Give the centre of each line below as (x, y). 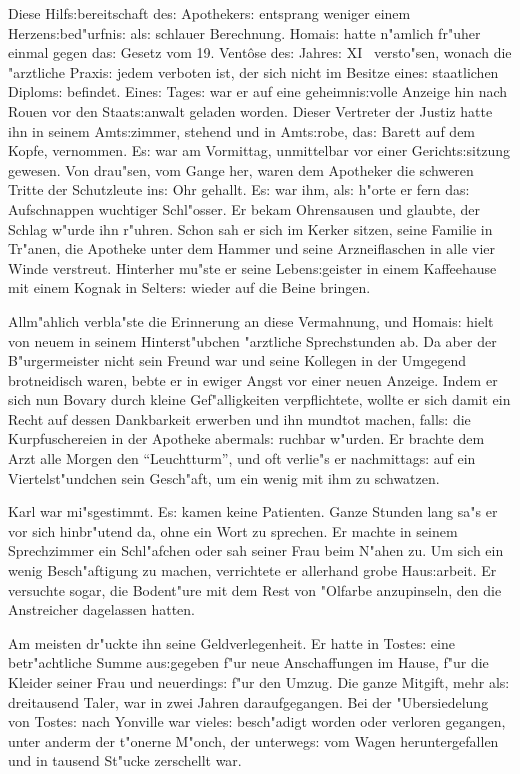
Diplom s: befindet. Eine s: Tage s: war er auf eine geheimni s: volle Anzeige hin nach (258, 91)
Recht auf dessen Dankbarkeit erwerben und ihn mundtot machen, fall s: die (239, 418)
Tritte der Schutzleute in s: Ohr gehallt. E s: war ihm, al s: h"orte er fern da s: (239, 189)
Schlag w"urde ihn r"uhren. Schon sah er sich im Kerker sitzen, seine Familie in (250, 228)
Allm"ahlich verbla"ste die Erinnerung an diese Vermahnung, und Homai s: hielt (251, 320)
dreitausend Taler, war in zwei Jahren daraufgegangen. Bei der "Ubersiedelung (248, 701)
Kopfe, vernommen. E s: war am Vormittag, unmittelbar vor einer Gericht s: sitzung (259, 150)
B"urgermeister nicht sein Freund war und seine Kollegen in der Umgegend (237, 360)
